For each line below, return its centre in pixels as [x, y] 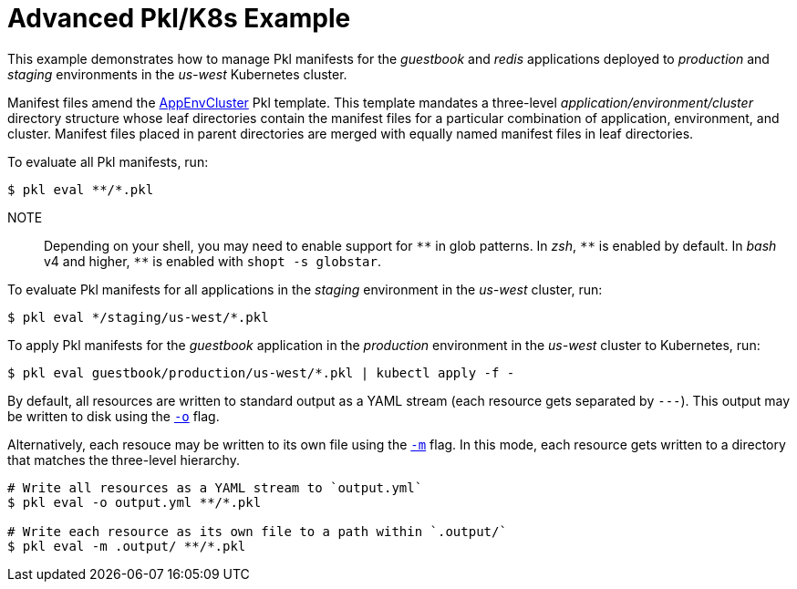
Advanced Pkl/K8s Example [179, 18]
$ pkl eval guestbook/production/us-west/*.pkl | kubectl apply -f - [261, 372]
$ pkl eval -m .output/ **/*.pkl [127, 546]
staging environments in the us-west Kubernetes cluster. [177, 74]
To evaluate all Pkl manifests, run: [108, 161]
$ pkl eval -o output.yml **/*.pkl [135, 502]
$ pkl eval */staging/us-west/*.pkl [138, 317]
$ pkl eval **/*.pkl [81, 189]
